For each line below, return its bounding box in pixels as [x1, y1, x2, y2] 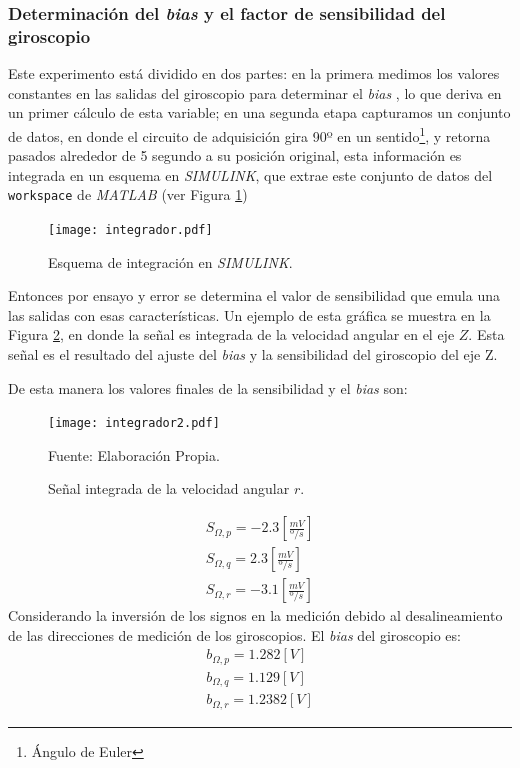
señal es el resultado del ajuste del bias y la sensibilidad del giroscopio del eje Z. [8, 344, 498, 365]
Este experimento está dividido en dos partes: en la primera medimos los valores [8, 63, 500, 84]
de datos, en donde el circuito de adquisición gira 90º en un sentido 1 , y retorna [8, 122, 491, 146]
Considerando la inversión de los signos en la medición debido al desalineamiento [8, 605, 503, 626]
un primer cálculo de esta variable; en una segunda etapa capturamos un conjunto [8, 102, 511, 123]
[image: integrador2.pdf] [48, 416, 220, 431]
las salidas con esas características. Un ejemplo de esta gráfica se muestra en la [8, 304, 491, 325]
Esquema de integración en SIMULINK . [48, 251, 293, 272]
